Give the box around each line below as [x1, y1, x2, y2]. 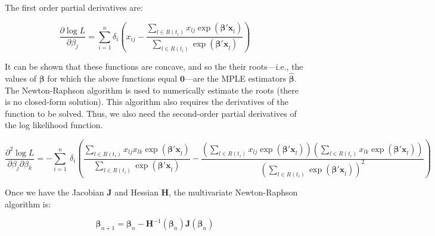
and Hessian [114, 185, 159, 198]
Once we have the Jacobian [5, 185, 104, 198]
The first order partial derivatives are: [5, 1, 143, 13]
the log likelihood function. [5, 119, 103, 131]
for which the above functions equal [47, 72, 178, 85]
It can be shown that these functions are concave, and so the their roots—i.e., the [5, 60, 303, 73]
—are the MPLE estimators [184, 72, 286, 85]
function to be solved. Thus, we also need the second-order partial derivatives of [5, 107, 297, 119]
